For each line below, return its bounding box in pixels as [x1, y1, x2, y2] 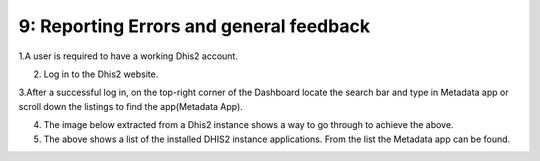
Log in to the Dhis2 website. [43, 68, 159, 80]
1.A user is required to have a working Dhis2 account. [18, 50, 239, 62]
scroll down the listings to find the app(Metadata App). [18, 100, 244, 112]
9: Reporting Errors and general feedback [18, 15, 370, 37]
